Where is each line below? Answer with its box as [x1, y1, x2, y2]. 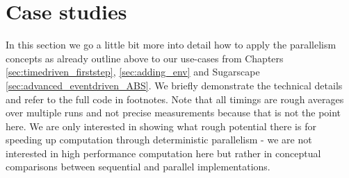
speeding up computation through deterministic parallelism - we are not [6, 132, 312, 147]
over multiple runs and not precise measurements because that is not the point [6, 105, 341, 120]
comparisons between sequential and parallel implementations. [6, 159, 270, 174]
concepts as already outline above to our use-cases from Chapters [6, 51, 284, 65]
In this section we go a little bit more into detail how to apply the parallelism [6, 37, 336, 52]
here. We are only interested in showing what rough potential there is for [6, 118, 316, 133]
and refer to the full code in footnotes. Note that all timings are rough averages [6, 91, 344, 106]
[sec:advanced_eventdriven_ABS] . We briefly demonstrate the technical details [6, 78, 343, 92]
